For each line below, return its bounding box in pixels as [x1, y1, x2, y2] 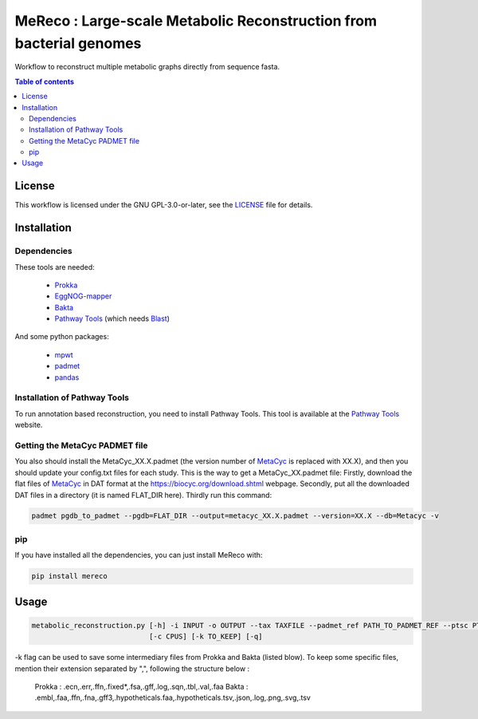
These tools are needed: [14, 262, 95, 271]
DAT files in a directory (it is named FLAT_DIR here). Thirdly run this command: [14, 490, 272, 500]
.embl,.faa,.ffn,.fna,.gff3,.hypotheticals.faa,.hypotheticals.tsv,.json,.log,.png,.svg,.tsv [34, 693, 311, 702]
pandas [54, 372, 80, 382]
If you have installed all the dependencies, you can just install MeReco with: [14, 551, 263, 560]
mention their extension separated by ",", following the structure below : [14, 663, 250, 674]
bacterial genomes [14, 34, 142, 52]
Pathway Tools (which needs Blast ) [54, 314, 170, 323]
